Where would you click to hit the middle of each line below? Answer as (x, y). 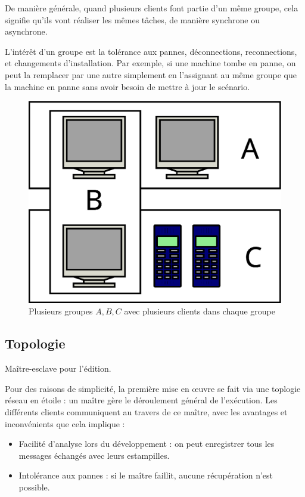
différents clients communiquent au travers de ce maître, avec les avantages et (146, 411)
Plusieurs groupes (61, 311)
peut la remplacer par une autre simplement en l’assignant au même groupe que (151, 74)
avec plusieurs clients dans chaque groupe (200, 311)
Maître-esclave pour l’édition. (58, 368)
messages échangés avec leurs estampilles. (94, 455)
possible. (34, 487)
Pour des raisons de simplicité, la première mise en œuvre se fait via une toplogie (153, 388)
